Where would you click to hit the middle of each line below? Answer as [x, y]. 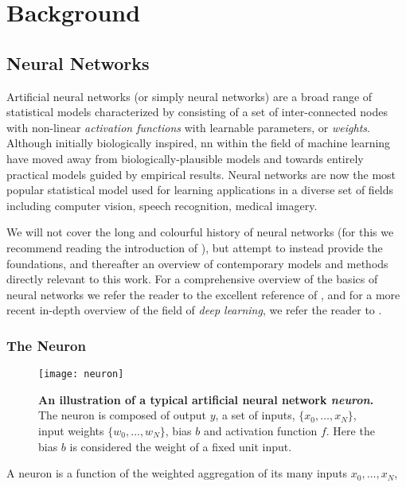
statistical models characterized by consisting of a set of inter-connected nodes [197, 112]
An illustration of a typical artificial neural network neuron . [206, 399]
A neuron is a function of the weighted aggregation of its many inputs [177, 473]
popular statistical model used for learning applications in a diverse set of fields [200, 190]
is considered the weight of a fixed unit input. [181, 446]
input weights [71, 430]
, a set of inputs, [255, 415]
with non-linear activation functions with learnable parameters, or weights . [188, 127]
